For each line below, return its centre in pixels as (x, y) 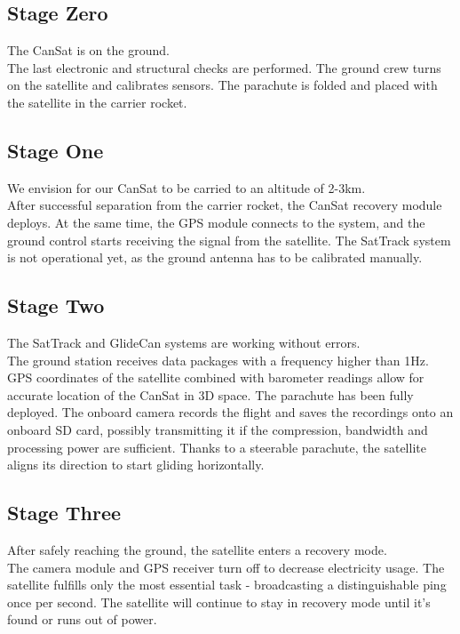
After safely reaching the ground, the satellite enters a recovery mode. (197, 549)
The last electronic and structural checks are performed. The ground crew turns (224, 67)
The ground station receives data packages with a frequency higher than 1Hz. (218, 360)
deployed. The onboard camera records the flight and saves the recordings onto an (230, 412)
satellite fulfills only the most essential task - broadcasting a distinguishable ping (227, 585)
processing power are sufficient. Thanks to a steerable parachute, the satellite (217, 447)
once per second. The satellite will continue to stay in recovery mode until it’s (219, 602)
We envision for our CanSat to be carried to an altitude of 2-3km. (186, 187)
